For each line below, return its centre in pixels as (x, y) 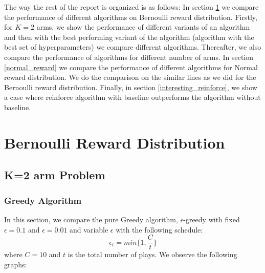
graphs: (16, 264)
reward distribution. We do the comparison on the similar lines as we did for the (130, 77)
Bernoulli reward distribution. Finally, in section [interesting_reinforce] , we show (131, 87)
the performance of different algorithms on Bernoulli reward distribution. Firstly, (131, 17)
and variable (89, 229)
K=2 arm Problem (55, 175)
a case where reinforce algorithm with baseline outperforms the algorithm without (132, 97)
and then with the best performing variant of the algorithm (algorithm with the (129, 37)
